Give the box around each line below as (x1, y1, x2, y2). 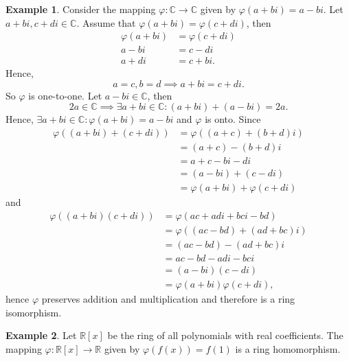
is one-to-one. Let (28, 88, 102, 102)
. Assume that (76, 15, 136, 30)
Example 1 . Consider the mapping (5, 2, 156, 16)
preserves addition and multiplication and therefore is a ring (41, 292, 295, 305)
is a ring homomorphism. (235, 341, 341, 356)
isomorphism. (5, 305, 62, 319)
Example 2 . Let (5, 328, 77, 342)
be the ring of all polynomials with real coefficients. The (107, 328, 344, 342)
